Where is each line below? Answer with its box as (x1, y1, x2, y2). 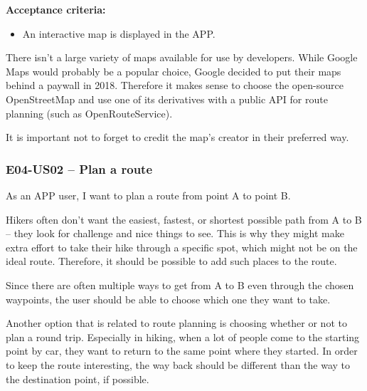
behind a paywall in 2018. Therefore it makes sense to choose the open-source (6, 78, 344, 93)
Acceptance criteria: (6, 2, 106, 16)
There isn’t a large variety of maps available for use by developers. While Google (6, 50, 358, 65)
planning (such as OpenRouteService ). (6, 105, 173, 120)
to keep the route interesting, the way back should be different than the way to (6, 357, 351, 372)
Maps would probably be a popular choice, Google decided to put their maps (6, 63, 341, 78)
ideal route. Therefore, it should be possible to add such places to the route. (6, 254, 337, 269)
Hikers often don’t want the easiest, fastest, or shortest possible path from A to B (6, 212, 362, 226)
